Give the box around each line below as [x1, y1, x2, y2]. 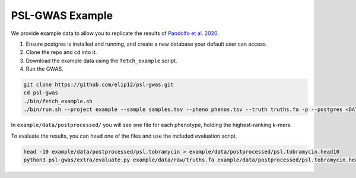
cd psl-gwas [23, 90, 59, 96]
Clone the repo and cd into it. [26, 49, 97, 56]
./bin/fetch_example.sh [23, 98, 93, 104]
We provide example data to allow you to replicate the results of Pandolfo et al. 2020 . [11, 30, 220, 37]
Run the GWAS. [26, 65, 63, 72]
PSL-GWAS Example [11, 9, 113, 22]
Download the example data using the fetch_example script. [26, 57, 177, 64]
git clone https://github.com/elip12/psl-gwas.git [23, 81, 174, 88]
